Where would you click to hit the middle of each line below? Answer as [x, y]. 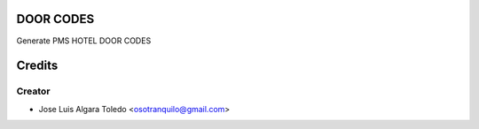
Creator [33, 91]
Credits [37, 66]
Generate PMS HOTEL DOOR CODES [84, 41]
